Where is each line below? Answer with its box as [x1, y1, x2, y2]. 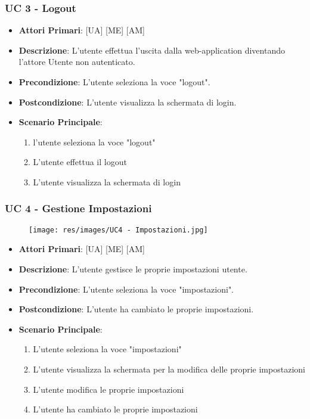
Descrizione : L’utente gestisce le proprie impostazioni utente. [18, 263, 247, 275]
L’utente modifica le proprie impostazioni [33, 383, 184, 395]
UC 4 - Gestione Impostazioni [5, 201, 152, 216]
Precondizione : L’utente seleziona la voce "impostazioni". [18, 283, 234, 295]
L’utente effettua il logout [33, 156, 127, 168]
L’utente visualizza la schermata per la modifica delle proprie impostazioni [33, 363, 305, 375]
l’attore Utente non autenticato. [18, 55, 135, 68]
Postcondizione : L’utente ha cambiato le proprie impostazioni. [18, 303, 254, 315]
